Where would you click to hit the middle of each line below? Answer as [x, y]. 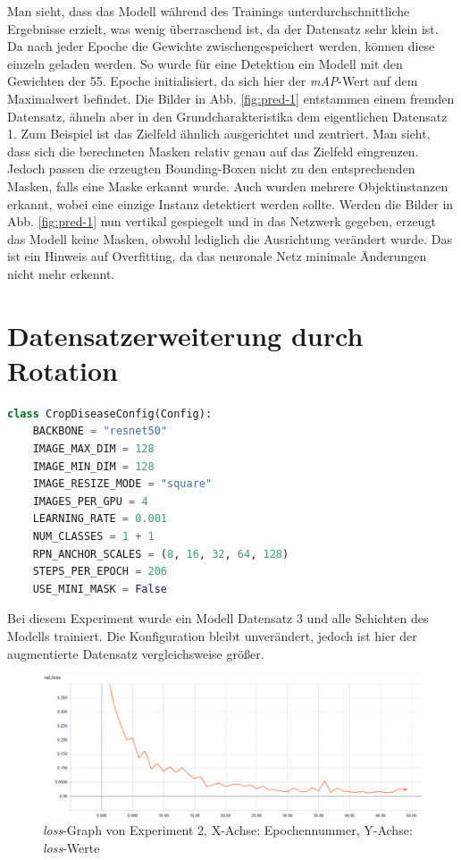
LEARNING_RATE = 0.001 [100, 519]
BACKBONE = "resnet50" [100, 431]
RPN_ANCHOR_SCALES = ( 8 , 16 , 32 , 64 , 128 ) [161, 554]
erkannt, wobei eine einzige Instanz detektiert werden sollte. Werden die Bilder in [230, 203]
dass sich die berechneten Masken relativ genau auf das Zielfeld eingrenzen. [213, 151]
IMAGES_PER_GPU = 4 [90, 501]
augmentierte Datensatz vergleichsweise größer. [136, 653]
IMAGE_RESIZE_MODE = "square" [122, 484]
